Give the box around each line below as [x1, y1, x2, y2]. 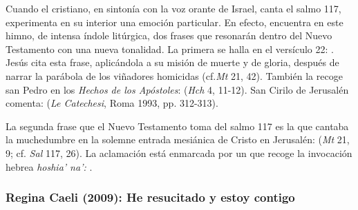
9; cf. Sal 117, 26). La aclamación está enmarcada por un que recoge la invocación [6, 145, 352, 160]
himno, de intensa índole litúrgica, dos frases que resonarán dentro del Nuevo [6, 28, 332, 43]
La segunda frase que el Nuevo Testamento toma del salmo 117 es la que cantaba [6, 118, 349, 133]
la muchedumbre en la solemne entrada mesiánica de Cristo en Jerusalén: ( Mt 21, [6, 132, 350, 147]
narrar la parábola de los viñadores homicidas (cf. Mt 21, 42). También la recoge [6, 68, 343, 83]
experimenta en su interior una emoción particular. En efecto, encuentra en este [6, 14, 343, 29]
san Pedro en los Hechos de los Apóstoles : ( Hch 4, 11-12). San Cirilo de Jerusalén [6, 82, 349, 96]
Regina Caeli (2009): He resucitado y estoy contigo [6, 189, 295, 206]
